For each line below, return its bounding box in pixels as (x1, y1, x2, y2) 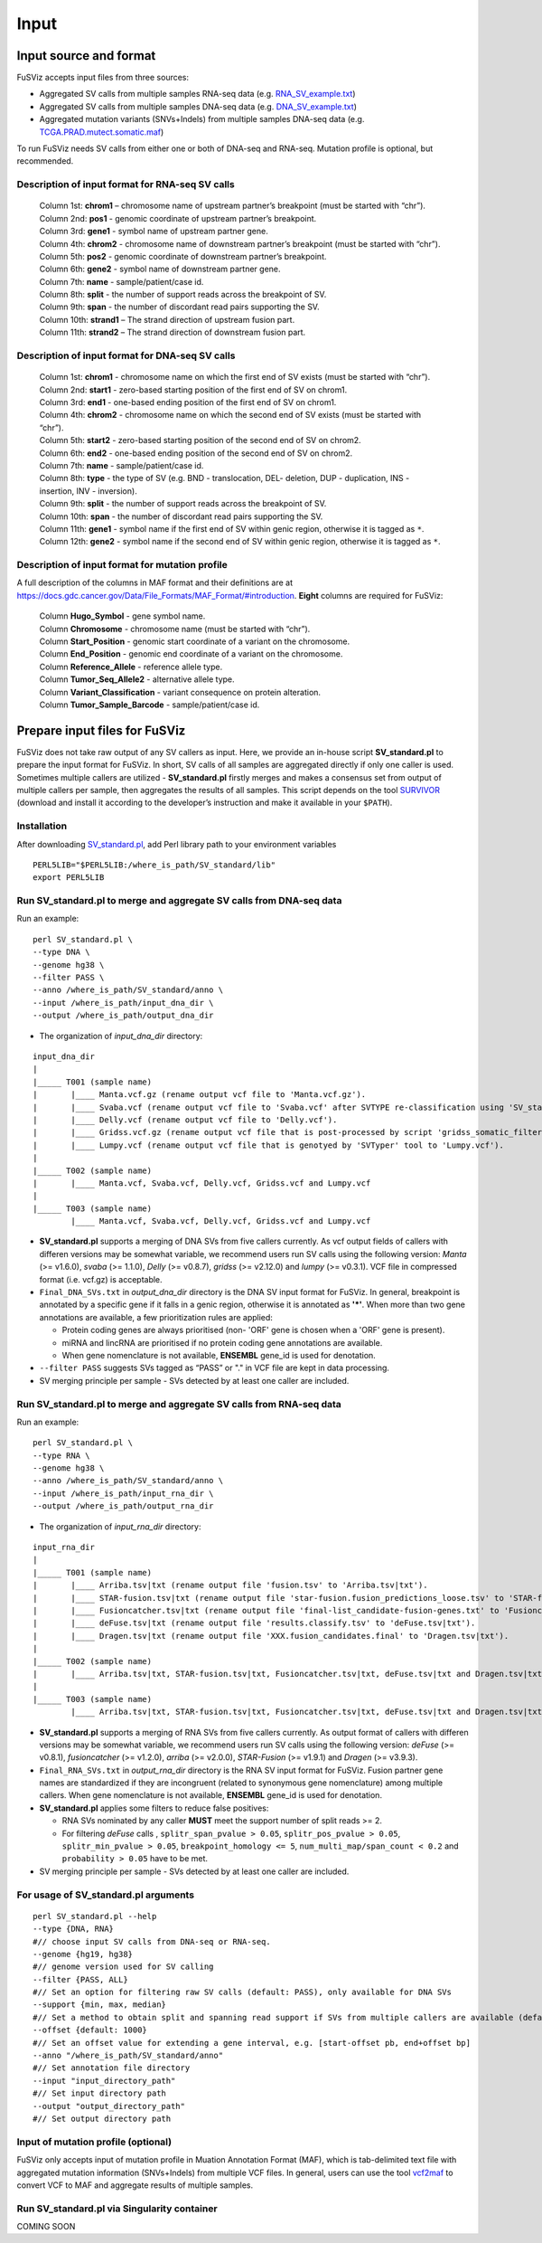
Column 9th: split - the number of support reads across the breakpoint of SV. (39, 498, 327, 509)
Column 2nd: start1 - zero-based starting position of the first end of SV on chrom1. (39, 384, 348, 395)
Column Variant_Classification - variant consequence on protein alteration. (39, 686, 321, 697)
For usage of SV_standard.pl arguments (16, 1888, 194, 1901)
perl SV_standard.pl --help (33, 1911, 157, 1921)
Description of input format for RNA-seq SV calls (16, 178, 235, 191)
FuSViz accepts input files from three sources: (16, 72, 190, 83)
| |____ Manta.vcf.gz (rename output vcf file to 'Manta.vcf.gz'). (33, 1090, 367, 1100)
